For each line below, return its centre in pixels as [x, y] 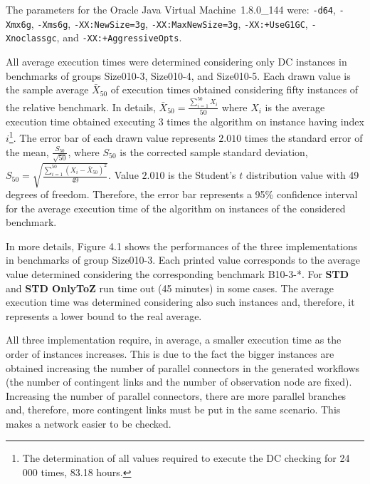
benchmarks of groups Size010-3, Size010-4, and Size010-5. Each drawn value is [178, 75]
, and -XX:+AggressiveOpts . [119, 37]
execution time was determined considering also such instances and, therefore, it [180, 302]
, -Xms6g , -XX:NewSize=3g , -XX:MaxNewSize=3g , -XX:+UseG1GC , [169, 23]
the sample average [47, 89]
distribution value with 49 [302, 175]
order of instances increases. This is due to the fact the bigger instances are [170, 353]
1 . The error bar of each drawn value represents [112, 137]
